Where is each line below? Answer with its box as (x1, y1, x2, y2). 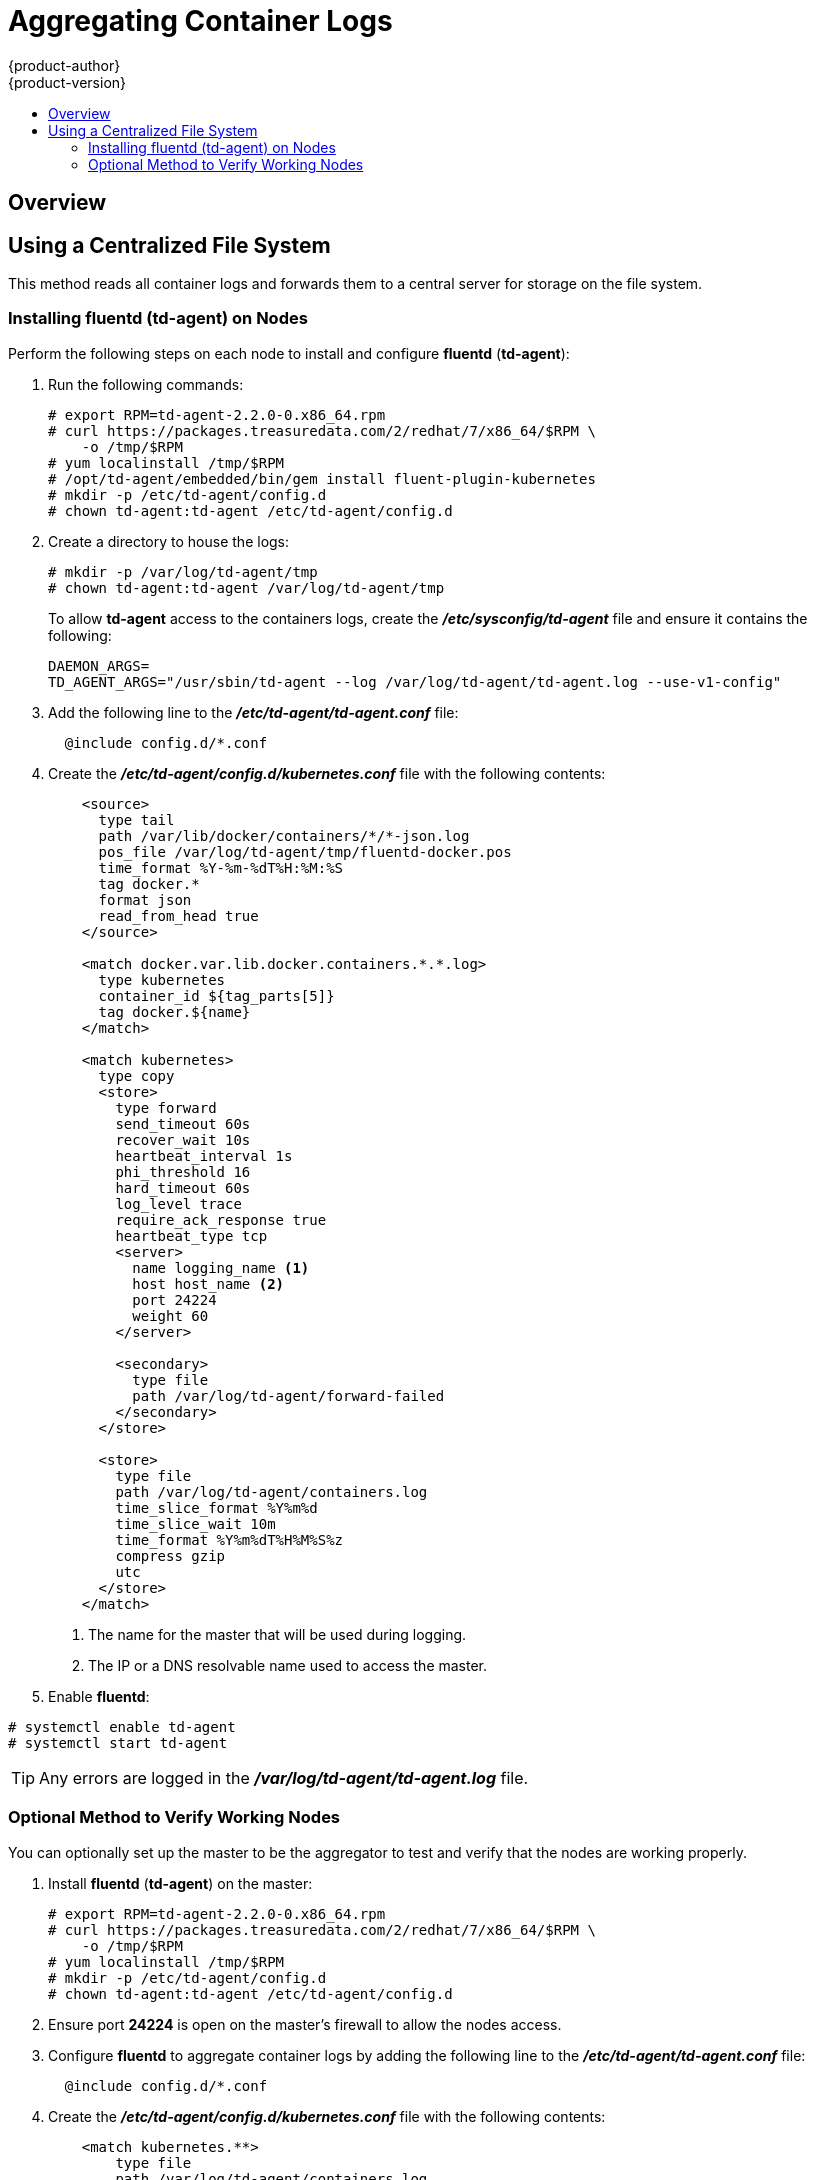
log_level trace (115, 1195, 242, 1212)
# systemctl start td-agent (8, 1734, 228, 1751)
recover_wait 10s (115, 1131, 251, 1148)
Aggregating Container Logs (8, 4, 393, 38)
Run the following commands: (48, 375, 244, 393)
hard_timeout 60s (115, 1179, 251, 1196)
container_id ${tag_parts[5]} (98, 987, 335, 1004)
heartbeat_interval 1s (115, 1147, 293, 1164)
